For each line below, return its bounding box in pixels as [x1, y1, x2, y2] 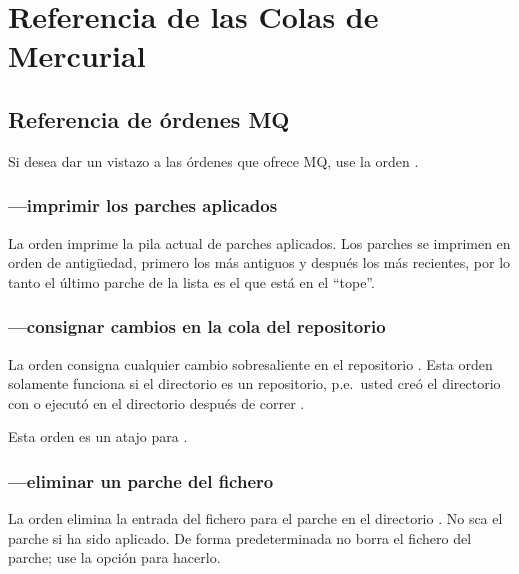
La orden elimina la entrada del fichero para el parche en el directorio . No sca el [8, 508, 503, 529]
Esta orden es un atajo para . [8, 426, 188, 447]
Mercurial [8, 35, 146, 76]
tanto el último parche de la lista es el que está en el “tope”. [8, 271, 375, 292]
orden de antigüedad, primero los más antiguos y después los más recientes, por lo [8, 252, 511, 273]
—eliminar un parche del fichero [8, 468, 274, 493]
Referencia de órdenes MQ [8, 103, 290, 134]
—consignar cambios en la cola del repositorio [8, 314, 386, 339]
